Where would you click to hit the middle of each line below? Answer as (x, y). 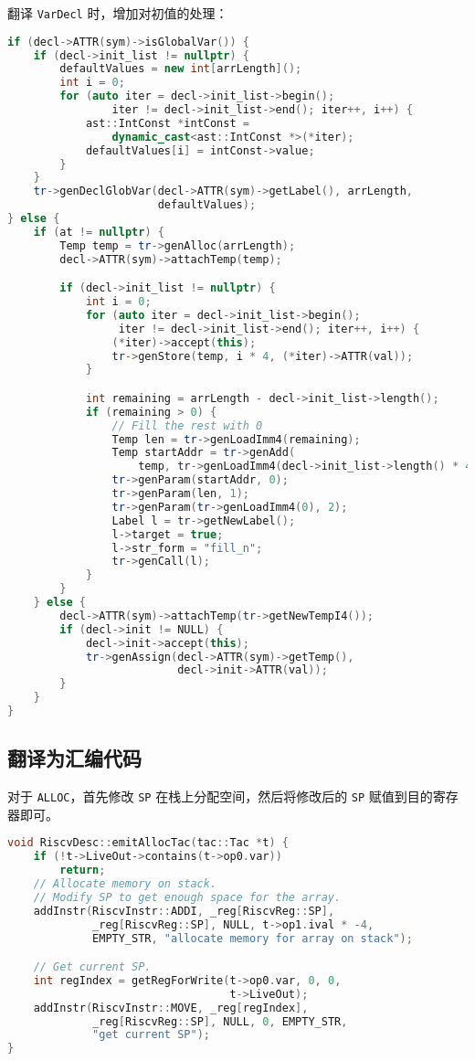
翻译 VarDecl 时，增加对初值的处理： (118, 13)
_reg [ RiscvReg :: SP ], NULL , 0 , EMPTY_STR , (220, 1021)
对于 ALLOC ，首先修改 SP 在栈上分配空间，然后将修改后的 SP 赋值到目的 (220, 796)
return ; (83, 870)
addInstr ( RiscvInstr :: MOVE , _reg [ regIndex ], (171, 1008)
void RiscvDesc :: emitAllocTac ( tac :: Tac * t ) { (148, 843)
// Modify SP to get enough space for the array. (187, 897)
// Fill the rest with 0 (187, 425)
